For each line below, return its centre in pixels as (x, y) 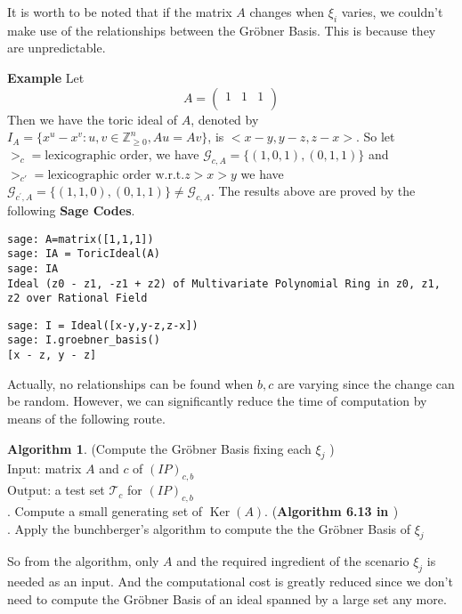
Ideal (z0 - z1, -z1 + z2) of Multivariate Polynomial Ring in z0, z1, (224, 283)
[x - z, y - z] (52, 355)
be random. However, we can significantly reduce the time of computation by (217, 401)
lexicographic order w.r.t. (116, 175)
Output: (29, 492)
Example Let (46, 77)
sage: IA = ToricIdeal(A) (84, 254)
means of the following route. (86, 418)
